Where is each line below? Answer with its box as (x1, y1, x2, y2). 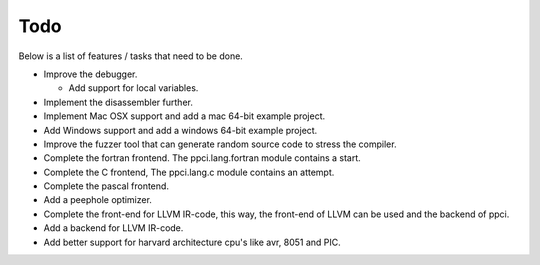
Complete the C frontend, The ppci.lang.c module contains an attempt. (43, 166, 335, 178)
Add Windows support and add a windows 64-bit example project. (43, 124, 318, 136)
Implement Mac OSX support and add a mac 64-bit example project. (43, 110, 325, 122)
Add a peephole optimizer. (43, 194, 152, 206)
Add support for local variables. (68, 82, 199, 94)
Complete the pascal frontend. (43, 180, 170, 192)
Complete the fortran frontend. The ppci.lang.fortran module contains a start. (43, 152, 362, 164)
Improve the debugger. (43, 68, 138, 80)
